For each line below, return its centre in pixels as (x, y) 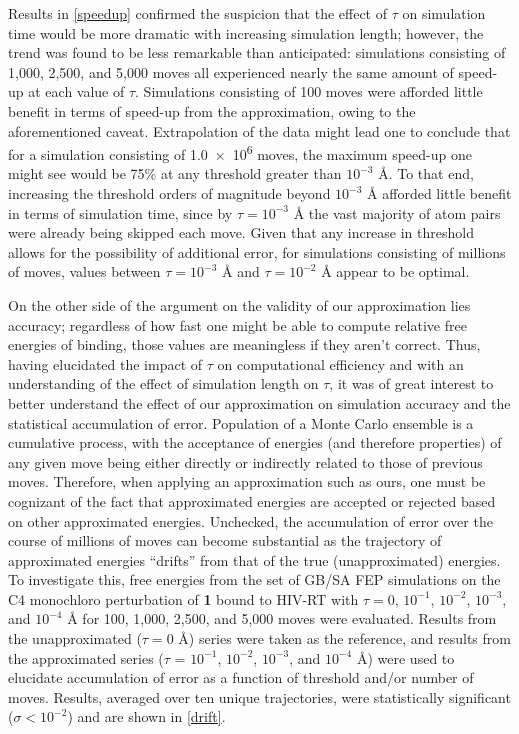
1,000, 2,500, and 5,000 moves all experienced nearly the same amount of (231, 71)
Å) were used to (405, 657)
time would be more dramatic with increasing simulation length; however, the (246, 32)
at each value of (76, 91)
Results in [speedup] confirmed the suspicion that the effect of (198, 13)
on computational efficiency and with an (340, 363)
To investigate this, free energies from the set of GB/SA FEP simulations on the (254, 579)
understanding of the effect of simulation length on (163, 383)
